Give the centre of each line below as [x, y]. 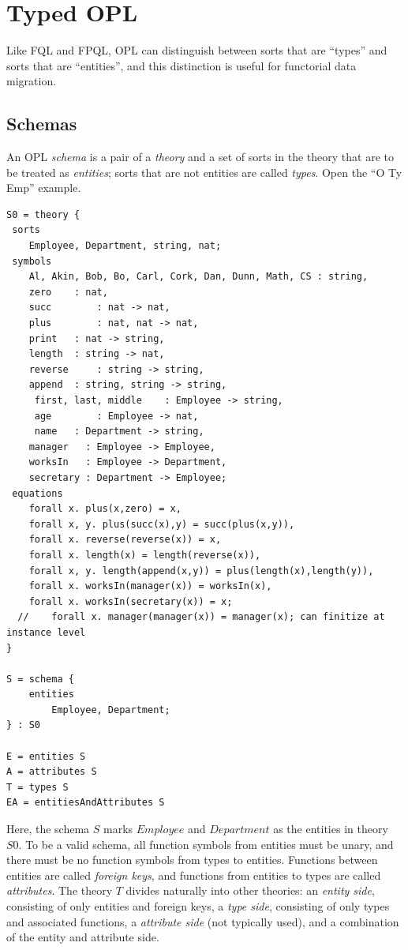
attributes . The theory [60, 890]
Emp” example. [44, 188]
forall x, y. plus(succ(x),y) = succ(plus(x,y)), [162, 524]
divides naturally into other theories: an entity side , [250, 890]
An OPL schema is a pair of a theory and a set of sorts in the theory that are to [200, 157]
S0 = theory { [43, 214]
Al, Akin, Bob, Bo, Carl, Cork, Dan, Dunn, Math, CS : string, [198, 277]
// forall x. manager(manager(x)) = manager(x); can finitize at [201, 617]
